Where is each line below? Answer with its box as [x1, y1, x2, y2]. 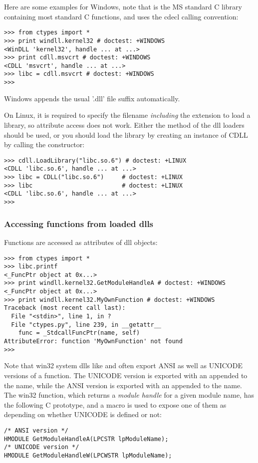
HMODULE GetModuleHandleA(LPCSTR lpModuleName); [4, 435, 169, 443]
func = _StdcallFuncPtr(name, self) [18, 329, 140, 337]
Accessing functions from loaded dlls [4, 217, 154, 230]
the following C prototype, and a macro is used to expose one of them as [4, 399, 227, 410]
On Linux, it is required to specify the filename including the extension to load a [4, 110, 251, 120]
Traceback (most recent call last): [4, 304, 126, 312]
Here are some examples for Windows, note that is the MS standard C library [4, 1, 242, 11]
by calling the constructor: [4, 139, 85, 150]
